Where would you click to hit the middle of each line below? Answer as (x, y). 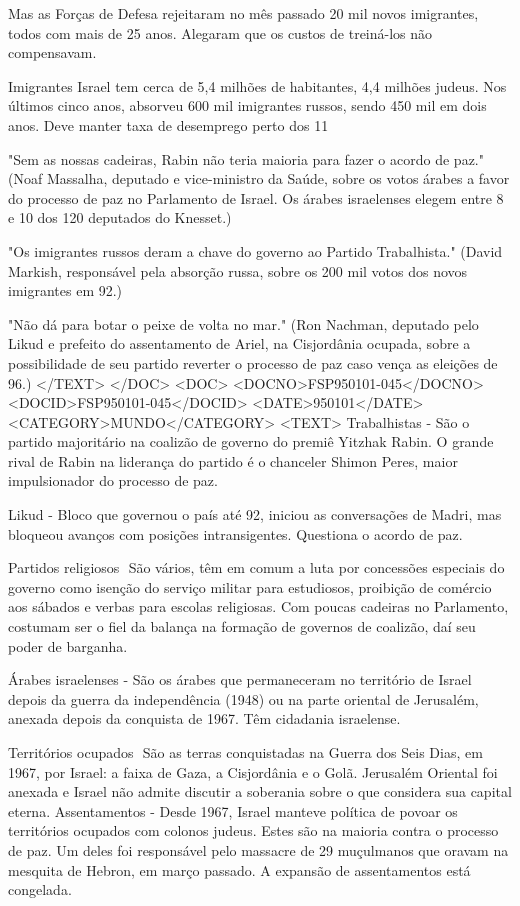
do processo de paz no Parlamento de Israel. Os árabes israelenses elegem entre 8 (256, 197)
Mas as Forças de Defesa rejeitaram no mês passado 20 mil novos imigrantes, (243, 13)
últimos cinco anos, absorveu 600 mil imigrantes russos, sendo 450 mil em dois (247, 105)
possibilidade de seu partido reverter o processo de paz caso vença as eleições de (253, 362)
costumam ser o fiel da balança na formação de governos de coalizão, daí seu (242, 626)
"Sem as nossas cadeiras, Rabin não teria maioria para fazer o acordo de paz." (246, 158)
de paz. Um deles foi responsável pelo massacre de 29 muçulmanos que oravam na (258, 849)
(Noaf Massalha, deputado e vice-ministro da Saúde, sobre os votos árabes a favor (259, 178)
